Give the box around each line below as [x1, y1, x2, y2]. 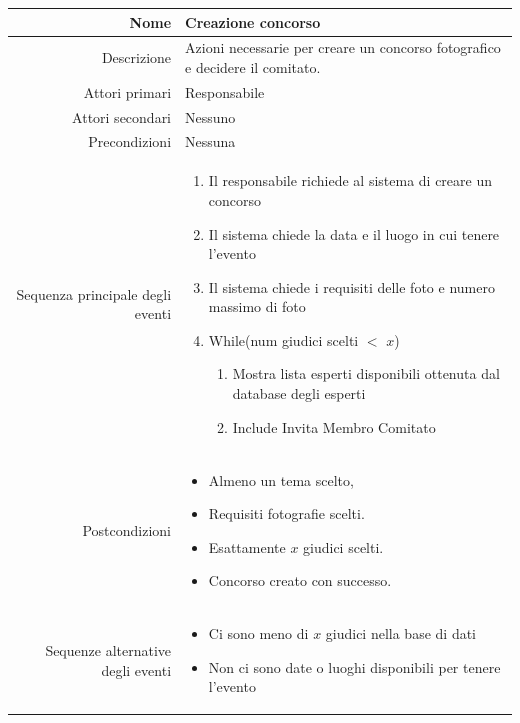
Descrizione [101, 47, 172, 68]
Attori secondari [72, 106, 172, 127]
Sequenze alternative [45, 639, 172, 660]
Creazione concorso [185, 11, 321, 32]
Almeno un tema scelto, [208, 469, 354, 490]
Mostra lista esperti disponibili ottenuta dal [232, 363, 500, 384]
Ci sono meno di [208, 623, 309, 644]
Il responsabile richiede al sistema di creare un [208, 170, 492, 191]
